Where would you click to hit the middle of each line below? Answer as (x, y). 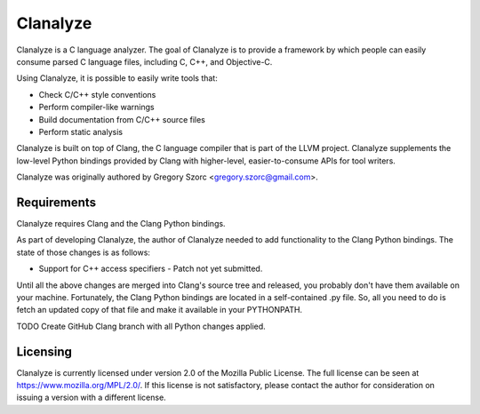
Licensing (44, 351)
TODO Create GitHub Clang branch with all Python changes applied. (141, 326)
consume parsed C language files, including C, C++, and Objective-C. (144, 61)
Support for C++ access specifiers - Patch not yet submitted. (151, 269)
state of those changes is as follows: (84, 252)
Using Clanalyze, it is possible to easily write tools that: (117, 78)
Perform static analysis (81, 131)
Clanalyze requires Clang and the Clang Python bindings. (121, 223)
